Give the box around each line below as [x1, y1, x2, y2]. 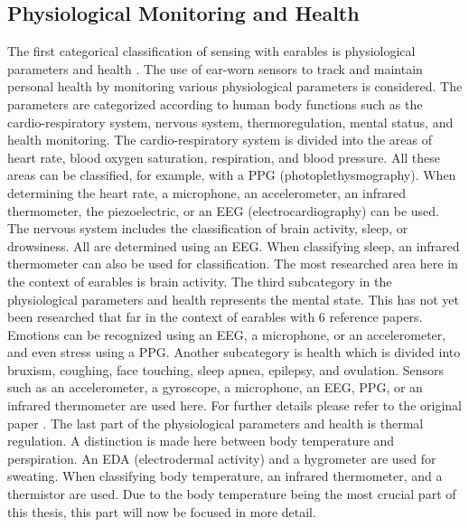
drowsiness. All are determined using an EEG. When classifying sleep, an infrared [7, 236, 460, 255]
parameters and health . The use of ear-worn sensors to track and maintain [7, 59, 423, 78]
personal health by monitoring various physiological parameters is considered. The [7, 77, 463, 96]
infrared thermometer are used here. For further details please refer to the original [7, 396, 462, 415]
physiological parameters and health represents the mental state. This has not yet [7, 289, 459, 308]
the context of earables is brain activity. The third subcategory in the [7, 271, 392, 290]
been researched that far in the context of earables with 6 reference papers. [7, 307, 423, 326]
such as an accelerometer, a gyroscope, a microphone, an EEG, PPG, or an [7, 378, 423, 397]
